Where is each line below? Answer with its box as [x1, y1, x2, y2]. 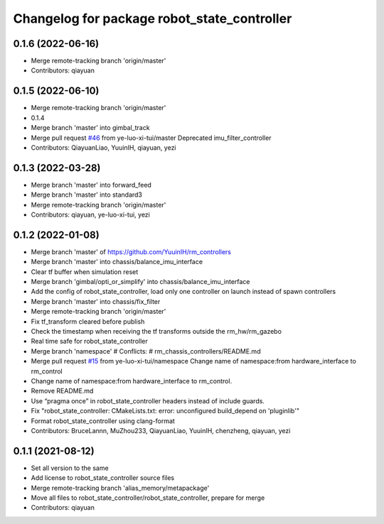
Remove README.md [31, 387, 94, 395]
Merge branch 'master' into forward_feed [31, 180, 152, 189]
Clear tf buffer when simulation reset [31, 267, 139, 276]
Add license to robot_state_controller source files [31, 474, 175, 482]
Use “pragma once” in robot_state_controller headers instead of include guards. [31, 396, 265, 405]
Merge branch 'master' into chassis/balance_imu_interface [31, 258, 203, 266]
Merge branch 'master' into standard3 [31, 190, 142, 199]
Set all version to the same [31, 464, 110, 472]
